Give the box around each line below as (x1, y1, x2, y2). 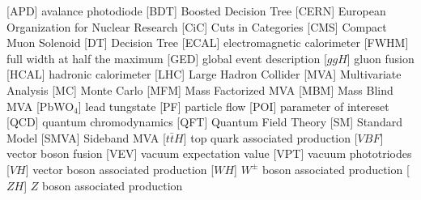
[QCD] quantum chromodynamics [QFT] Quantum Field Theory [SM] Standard (6, 113, 402, 130)
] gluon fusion (347, 49, 415, 66)
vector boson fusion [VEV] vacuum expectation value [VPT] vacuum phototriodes (6, 145, 412, 162)
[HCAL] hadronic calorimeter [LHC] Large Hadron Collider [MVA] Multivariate (6, 66, 402, 83)
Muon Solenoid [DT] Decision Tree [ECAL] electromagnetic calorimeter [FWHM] (6, 34, 409, 51)
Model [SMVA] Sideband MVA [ (6, 129, 166, 146)
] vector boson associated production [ (25, 160, 215, 177)
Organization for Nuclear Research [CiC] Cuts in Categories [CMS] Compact (6, 18, 387, 35)
